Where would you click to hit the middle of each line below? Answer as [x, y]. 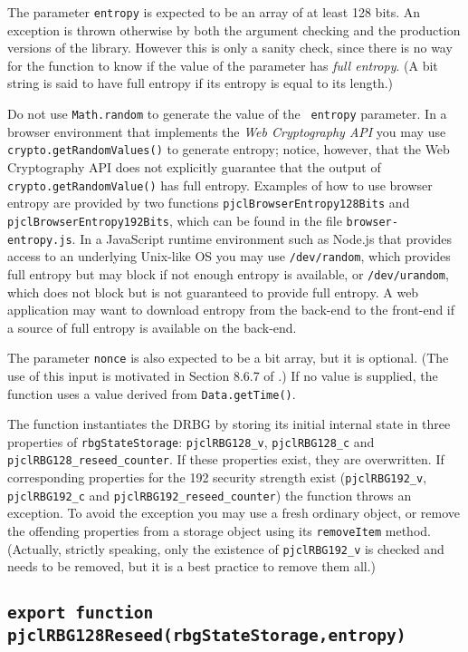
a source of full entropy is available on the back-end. [152, 327]
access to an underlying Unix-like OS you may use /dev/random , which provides [229, 256]
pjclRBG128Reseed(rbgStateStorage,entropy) [207, 636]
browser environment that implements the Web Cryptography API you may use [227, 131]
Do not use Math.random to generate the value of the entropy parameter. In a [227, 114]
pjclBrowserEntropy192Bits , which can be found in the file [175, 220]
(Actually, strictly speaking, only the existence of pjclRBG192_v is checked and [226, 548]
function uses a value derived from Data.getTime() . [152, 393]
